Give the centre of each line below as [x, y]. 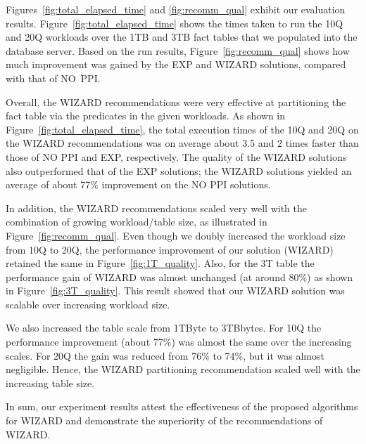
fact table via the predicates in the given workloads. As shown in [146, 116]
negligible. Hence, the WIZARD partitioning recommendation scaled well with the [183, 369]
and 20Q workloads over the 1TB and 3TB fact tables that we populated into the [182, 37]
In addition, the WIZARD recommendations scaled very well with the [156, 208]
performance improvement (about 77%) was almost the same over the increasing [179, 342]
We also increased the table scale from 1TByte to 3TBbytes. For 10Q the [164, 328]
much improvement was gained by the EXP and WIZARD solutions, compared [176, 64]
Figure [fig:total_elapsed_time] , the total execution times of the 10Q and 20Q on [182, 129]
